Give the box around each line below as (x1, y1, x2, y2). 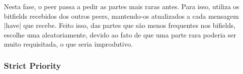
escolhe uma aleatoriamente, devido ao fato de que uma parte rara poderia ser (4, 29, 236, 39)
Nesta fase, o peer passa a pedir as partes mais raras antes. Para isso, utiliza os (4, 1, 240, 11)
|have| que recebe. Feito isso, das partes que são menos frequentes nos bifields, (4, 20, 236, 30)
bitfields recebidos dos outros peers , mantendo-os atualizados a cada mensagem (4, 11, 239, 21)
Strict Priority (4, 59, 61, 71)
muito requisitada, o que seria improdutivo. (4, 39, 133, 49)
